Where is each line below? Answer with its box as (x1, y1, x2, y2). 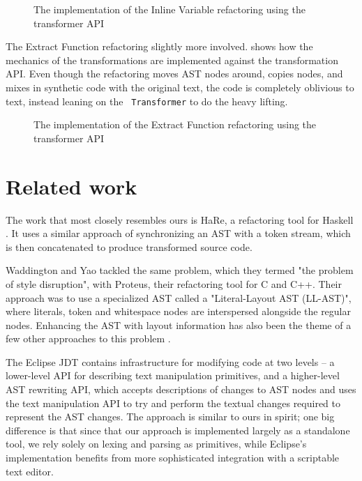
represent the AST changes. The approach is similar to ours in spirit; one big (6, 409, 335, 424)
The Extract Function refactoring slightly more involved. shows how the (6, 39, 313, 54)
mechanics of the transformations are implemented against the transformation (6, 52, 338, 67)
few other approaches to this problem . (6, 331, 171, 346)
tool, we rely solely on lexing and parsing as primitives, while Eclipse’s (6, 436, 307, 451)
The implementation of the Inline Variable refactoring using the (33, 2, 306, 16)
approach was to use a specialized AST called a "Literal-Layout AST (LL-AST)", (6, 290, 352, 305)
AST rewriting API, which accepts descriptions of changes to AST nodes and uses (6, 382, 356, 397)
